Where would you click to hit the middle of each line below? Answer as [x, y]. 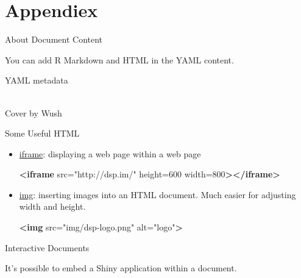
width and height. [52, 206]
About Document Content [54, 39]
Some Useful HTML [42, 133]
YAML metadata [37, 80]
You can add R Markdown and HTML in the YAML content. [119, 59]
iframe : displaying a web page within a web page [110, 153]
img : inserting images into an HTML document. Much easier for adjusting [158, 194]
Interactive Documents [47, 247]
